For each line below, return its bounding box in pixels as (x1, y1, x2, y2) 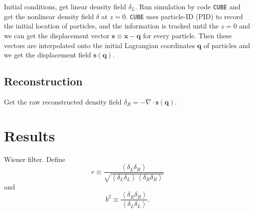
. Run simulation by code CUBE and (135, 1, 241, 11)
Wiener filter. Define (4, 154, 65, 164)
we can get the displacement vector (4, 30, 110, 40)
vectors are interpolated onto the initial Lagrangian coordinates (4, 40, 195, 50)
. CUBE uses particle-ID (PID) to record (125, 11, 243, 21)
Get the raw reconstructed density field (4, 96, 122, 106)
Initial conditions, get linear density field (4, 1, 126, 11)
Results (4, 125, 55, 145)
